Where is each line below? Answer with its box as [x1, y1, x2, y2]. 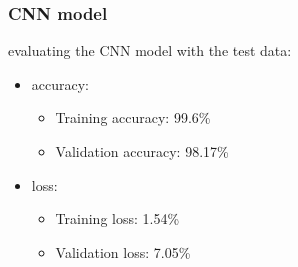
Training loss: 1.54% [55, 208, 180, 229]
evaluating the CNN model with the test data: [8, 40, 292, 61]
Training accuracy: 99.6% [55, 107, 211, 128]
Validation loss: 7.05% [55, 241, 191, 262]
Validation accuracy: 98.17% [55, 141, 229, 161]
